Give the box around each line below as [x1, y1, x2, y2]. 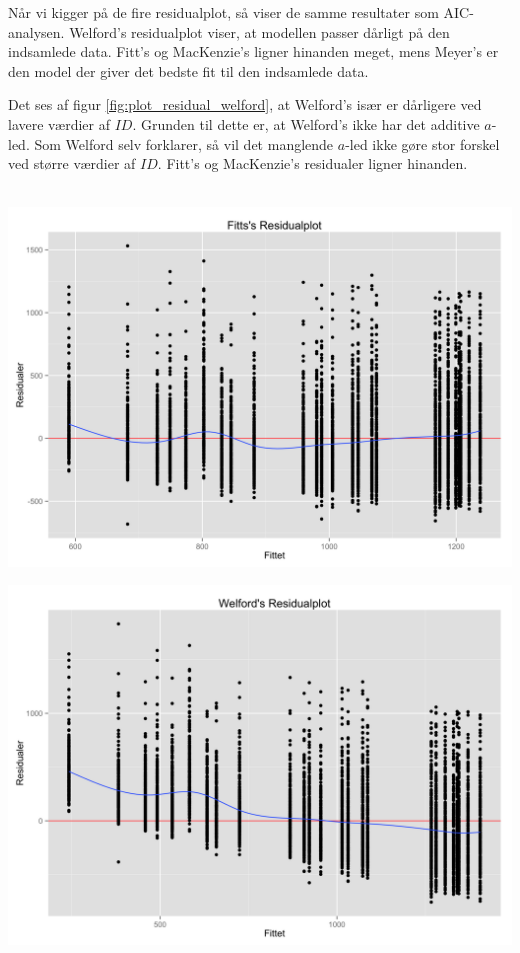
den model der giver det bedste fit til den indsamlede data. [8, 60, 369, 81]
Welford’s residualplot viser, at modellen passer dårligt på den [69, 21, 450, 42]
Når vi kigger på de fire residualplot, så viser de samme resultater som [8, 2, 439, 22]
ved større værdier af [8, 153, 136, 174]
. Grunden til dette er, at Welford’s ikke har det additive [132, 113, 480, 134]
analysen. [8, 21, 65, 42]
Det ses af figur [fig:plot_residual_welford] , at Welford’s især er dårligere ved [8, 94, 482, 115]
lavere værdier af [8, 113, 111, 134]
